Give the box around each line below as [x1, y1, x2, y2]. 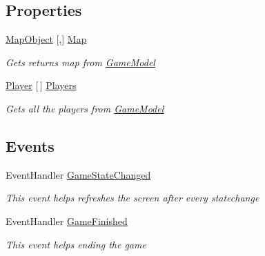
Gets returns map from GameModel [6, 55, 155, 69]
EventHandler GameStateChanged [6, 167, 151, 181]
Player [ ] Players [6, 78, 77, 92]
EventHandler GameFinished [6, 213, 128, 228]
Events [6, 135, 55, 156]
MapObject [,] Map [6, 32, 87, 46]
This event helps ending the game [6, 237, 146, 251]
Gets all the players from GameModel [6, 101, 164, 115]
